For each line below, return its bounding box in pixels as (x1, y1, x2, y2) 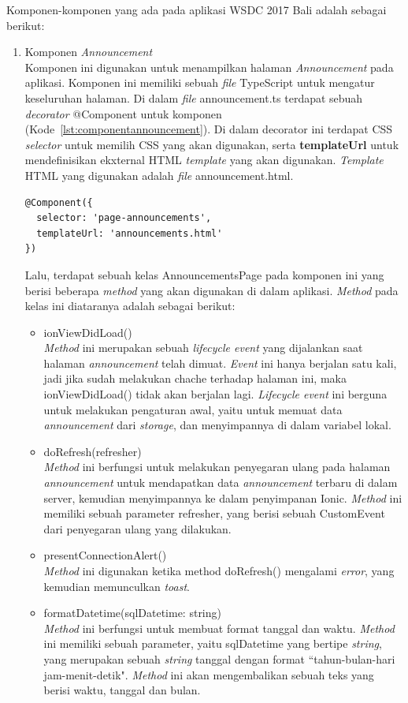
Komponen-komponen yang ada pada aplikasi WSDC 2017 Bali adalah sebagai (6, 2, 387, 17)
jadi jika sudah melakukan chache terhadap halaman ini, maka (43, 370, 347, 387)
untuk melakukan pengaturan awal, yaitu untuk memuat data (43, 401, 343, 417)
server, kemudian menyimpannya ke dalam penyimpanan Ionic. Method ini (43, 489, 402, 506)
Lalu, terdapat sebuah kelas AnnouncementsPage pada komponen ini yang (24, 266, 384, 282)
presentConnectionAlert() (43, 547, 167, 563)
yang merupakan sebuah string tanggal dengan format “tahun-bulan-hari (43, 650, 395, 667)
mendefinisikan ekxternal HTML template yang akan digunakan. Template (24, 151, 384, 168)
